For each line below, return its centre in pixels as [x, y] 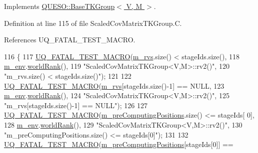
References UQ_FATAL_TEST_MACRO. [70, 40]
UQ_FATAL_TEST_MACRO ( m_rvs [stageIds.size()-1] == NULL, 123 [114, 85]
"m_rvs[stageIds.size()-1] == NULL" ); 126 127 [76, 105]
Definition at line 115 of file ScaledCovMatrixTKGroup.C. [93, 23]
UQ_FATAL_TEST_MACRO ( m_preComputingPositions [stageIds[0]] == [119, 144]
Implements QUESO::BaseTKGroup [59, 6]
